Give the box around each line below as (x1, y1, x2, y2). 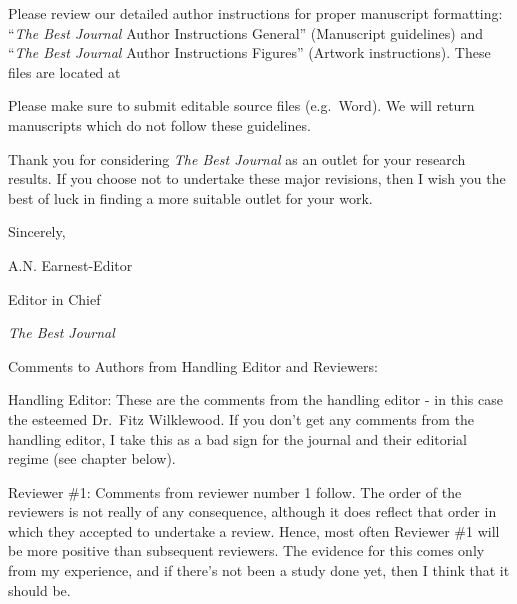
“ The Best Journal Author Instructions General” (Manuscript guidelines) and (8, 22, 483, 43)
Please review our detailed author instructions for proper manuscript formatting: (8, 3, 503, 23)
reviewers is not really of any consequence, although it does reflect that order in (8, 501, 497, 522)
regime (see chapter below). (8, 448, 176, 469)
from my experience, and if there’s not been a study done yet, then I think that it (8, 560, 510, 581)
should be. (8, 579, 71, 600)
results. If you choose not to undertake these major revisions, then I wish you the (8, 168, 506, 189)
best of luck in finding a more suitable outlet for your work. (8, 187, 373, 208)
